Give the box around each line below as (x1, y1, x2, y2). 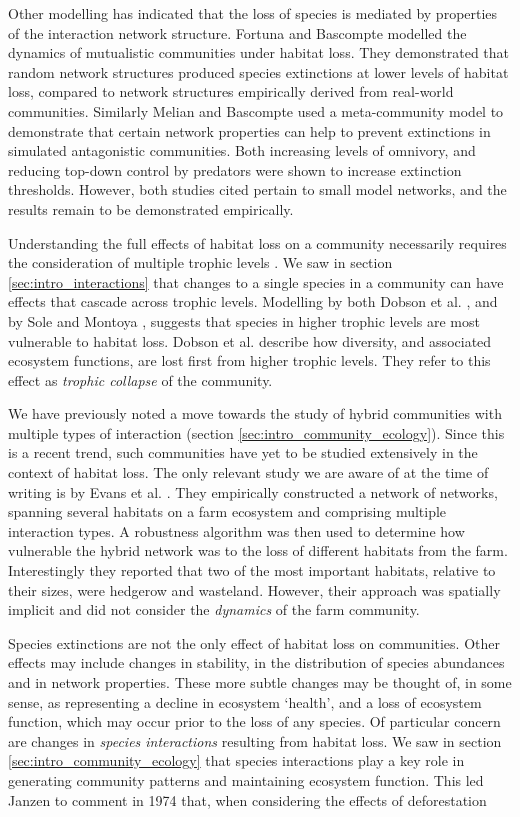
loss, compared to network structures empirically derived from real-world (8, 81, 454, 102)
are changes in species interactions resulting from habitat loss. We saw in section (8, 730, 502, 751)
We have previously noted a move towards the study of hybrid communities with (8, 403, 502, 424)
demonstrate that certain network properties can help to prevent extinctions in (8, 120, 491, 141)
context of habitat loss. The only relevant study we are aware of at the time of (8, 462, 489, 483)
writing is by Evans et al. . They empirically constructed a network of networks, (8, 481, 498, 502)
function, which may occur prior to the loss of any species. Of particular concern (8, 711, 501, 732)
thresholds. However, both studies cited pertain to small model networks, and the (8, 179, 507, 200)
